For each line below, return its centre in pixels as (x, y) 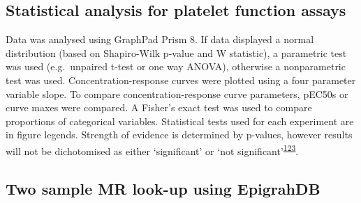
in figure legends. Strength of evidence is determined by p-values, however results (179, 135)
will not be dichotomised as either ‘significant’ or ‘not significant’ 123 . (152, 149)
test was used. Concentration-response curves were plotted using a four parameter (181, 80)
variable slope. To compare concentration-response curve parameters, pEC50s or (177, 94)
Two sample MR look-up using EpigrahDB (163, 188)
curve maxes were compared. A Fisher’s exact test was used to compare (159, 107)
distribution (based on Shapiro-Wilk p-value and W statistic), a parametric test (176, 52)
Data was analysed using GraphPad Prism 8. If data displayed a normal (160, 39)
